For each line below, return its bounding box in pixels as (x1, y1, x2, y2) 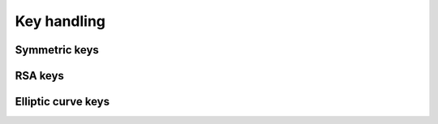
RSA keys (15, 69, 65, 83)
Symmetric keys (15, 43, 99, 57)
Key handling (15, 12, 105, 30)
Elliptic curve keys (15, 95, 110, 109)
